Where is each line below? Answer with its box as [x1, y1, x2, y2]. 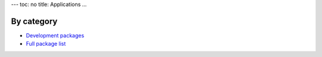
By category [11, 16, 58, 26]
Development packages [26, 31, 85, 39]
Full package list [26, 40, 66, 47]
